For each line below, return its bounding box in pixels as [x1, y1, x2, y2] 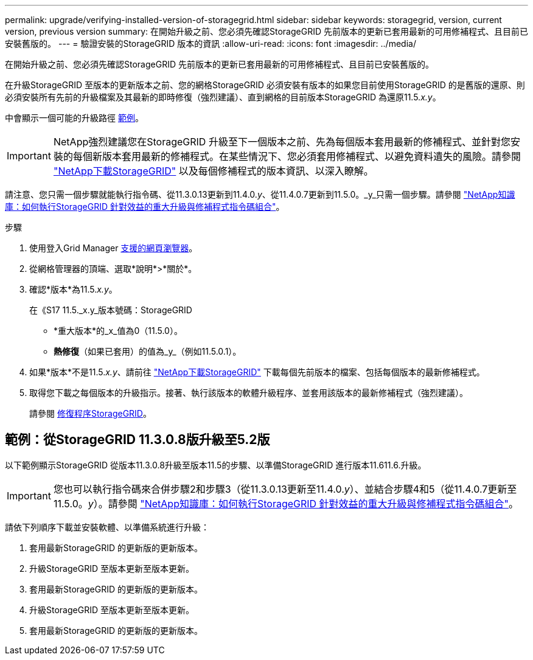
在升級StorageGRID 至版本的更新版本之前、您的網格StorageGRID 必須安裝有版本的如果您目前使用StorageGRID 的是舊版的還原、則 [5, 80, 525, 90]
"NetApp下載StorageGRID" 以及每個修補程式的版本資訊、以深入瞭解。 [53, 165, 374, 177]
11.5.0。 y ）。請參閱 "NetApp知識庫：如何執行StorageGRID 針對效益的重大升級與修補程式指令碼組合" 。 [53, 497, 519, 510]
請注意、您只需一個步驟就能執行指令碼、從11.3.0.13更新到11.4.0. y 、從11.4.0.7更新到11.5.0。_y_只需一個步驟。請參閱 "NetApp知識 [5, 189, 515, 200]
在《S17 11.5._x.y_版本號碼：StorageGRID [29, 305, 192, 315]
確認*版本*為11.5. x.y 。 [29, 284, 117, 294]
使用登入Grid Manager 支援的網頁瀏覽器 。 [29, 243, 198, 253]
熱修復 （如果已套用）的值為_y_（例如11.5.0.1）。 [54, 346, 242, 356]
